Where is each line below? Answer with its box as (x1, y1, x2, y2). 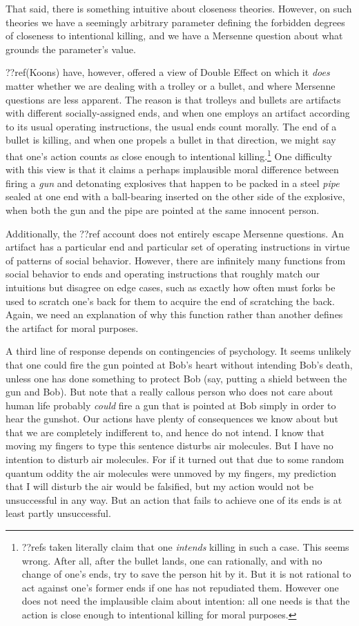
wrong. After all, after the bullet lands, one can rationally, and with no (21, 553, 322, 567)
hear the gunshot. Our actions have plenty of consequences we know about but (6, 411, 338, 426)
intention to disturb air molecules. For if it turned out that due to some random (6, 452, 345, 467)
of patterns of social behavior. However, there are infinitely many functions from (6, 253, 346, 267)
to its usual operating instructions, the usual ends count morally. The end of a (6, 119, 337, 133)
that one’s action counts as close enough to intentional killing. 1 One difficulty (6, 146, 332, 163)
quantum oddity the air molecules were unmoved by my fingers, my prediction (6, 465, 337, 480)
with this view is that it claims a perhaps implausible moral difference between (6, 162, 339, 177)
